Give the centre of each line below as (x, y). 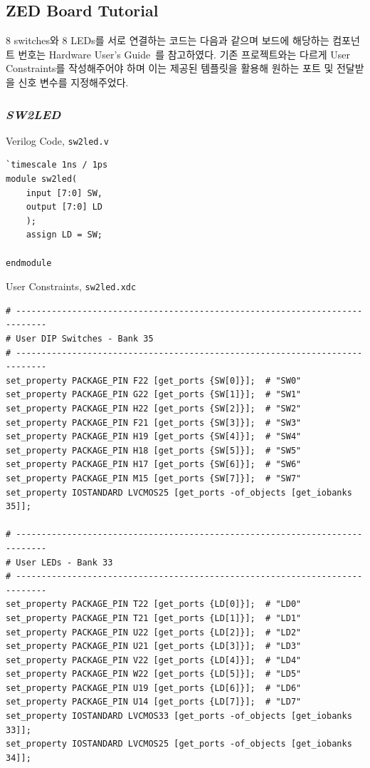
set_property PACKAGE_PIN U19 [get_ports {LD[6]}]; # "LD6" (154, 688)
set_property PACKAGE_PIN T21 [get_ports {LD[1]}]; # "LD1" (154, 618)
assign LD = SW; (64, 235)
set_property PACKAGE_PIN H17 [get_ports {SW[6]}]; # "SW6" (154, 465)
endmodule (29, 263)
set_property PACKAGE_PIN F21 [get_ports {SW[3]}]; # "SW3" (154, 423)
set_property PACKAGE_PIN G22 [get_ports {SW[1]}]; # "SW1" (154, 395)
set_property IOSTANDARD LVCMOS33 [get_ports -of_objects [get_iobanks (179, 716)
